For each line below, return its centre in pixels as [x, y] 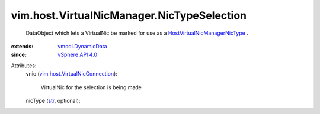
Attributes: [24, 66]
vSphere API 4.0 [78, 55]
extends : [22, 46]
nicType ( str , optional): [53, 100]
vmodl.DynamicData [82, 46]
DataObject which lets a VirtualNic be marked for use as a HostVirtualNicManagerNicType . [137, 33]
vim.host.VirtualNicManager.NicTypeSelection [129, 15]
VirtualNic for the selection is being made [91, 87]
